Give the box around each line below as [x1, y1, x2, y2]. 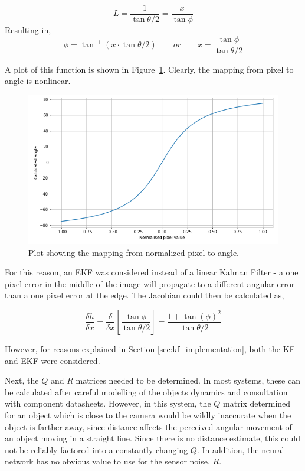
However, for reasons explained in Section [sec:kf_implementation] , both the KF [5, 342, 295, 355]
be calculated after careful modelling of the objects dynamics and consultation [5, 385, 288, 398]
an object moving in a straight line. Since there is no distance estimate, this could [5, 432, 300, 444]
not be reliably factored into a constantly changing [5, 443, 188, 456]
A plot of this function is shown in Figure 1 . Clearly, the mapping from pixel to [5, 63, 294, 75]
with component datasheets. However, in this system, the [5, 397, 211, 410]
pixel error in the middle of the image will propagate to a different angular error [5, 277, 295, 290]
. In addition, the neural [196, 443, 284, 456]
